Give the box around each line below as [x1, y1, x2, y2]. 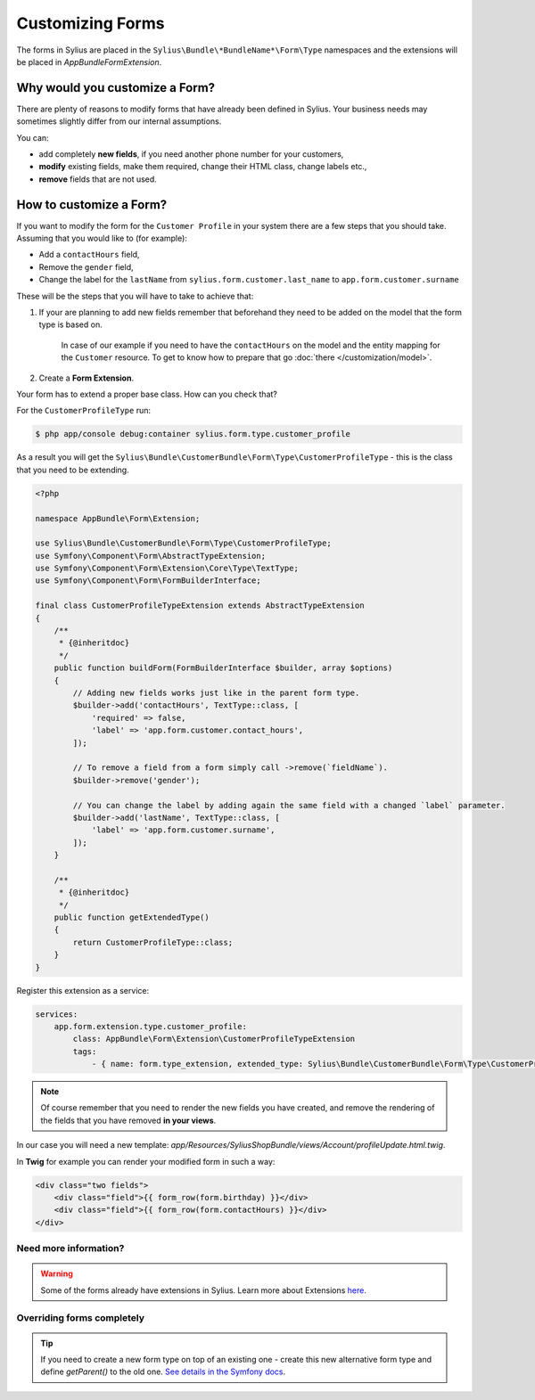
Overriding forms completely [16, 1311, 144, 1323]
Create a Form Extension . [38, 373, 134, 383]
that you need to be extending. [16, 464, 129, 475]
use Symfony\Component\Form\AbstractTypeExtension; [35, 551, 267, 561]
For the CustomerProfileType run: [16, 405, 152, 416]
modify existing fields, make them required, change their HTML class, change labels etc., [38, 161, 367, 172]
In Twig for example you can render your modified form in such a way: [16, 1156, 276, 1167]
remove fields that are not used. [38, 174, 158, 184]
